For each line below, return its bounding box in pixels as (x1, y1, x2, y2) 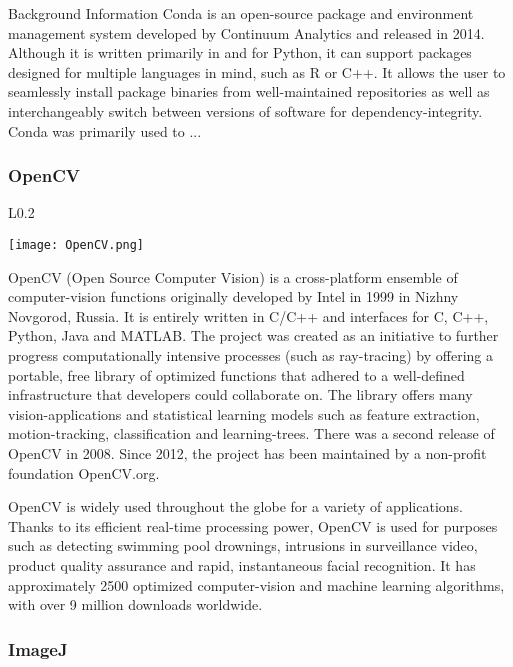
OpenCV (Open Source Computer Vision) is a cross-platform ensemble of (8, 266, 458, 287)
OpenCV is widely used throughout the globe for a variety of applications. (8, 496, 463, 517)
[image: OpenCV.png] (8, 237, 145, 252)
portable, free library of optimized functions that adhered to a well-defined (8, 364, 465, 385)
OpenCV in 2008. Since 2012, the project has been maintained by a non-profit (8, 442, 487, 463)
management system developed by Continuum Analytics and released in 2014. (8, 22, 485, 43)
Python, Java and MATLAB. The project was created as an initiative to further (8, 325, 499, 346)
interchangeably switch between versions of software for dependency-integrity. (8, 100, 483, 121)
